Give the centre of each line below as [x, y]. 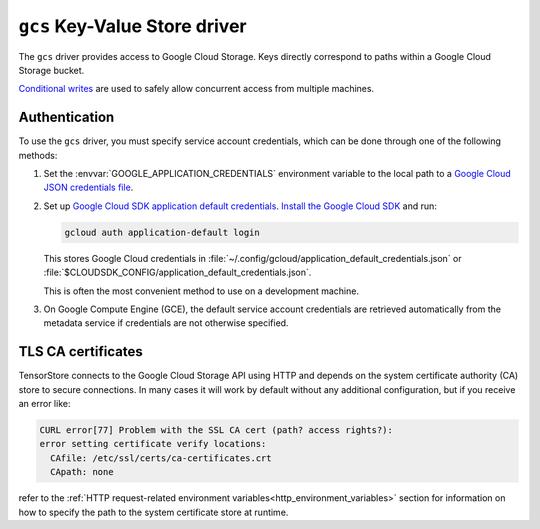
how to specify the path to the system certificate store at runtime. [153, 512]
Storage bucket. [51, 70]
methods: [38, 155]
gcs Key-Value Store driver [132, 26]
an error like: [44, 404]
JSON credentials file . [88, 187]
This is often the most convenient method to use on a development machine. [201, 291]
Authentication [66, 117]
